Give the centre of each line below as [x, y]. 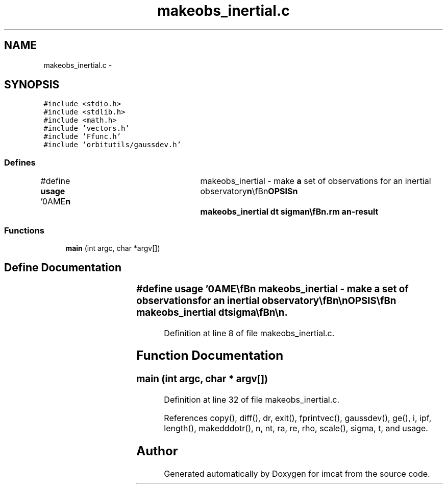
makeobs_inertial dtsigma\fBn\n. [212, 312]
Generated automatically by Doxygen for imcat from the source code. [297, 473]
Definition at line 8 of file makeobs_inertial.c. [249, 333]
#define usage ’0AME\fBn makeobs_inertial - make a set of [272, 289]
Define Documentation [63, 268]
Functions [24, 230]
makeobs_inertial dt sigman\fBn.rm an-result [289, 212]
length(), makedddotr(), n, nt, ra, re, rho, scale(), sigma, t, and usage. [296, 428]
